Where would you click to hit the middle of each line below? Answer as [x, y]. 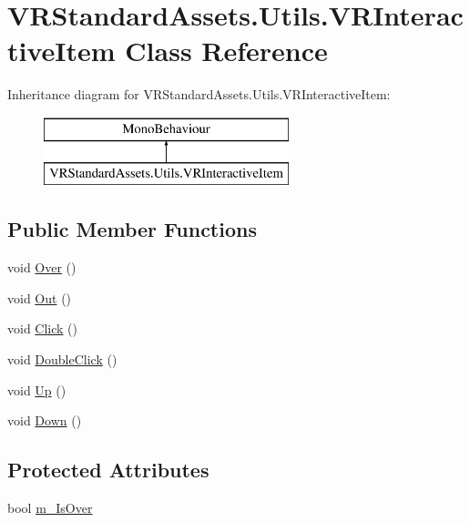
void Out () [40, 297]
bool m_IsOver [50, 508]
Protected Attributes [108, 470]
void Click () [43, 328]
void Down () [45, 420]
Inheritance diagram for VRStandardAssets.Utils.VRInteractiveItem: [199, 94]
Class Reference [226, 51]
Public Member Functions [132, 229]
